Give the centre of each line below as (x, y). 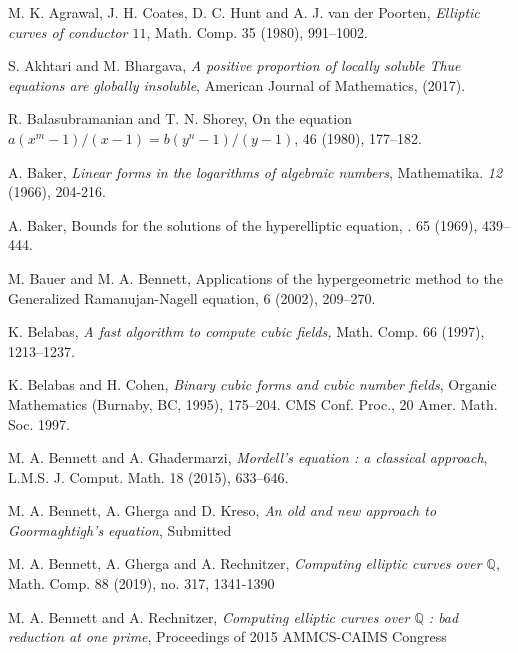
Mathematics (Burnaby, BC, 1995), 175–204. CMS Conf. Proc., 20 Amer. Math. (253, 403)
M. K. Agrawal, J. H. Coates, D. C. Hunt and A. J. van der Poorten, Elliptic (244, 12)
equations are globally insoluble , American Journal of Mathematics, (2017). (237, 84)
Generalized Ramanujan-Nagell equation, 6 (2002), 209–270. (192, 297)
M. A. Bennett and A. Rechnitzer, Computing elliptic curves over (209, 616)
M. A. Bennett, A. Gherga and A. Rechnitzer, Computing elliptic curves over (245, 563)
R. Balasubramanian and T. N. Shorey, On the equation (180, 118)
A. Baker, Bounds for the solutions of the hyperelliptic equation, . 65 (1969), (243, 224)
